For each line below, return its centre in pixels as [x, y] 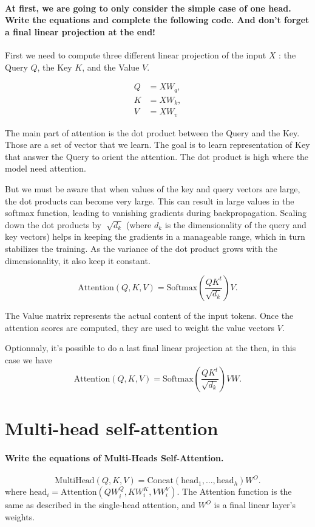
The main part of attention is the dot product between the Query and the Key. [152, 132]
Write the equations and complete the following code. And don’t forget [157, 20]
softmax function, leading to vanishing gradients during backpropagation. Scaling [156, 213]
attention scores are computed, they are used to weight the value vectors [140, 327]
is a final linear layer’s [255, 505]
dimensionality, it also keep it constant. [78, 260]
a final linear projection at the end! [80, 31]
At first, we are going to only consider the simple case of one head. [148, 8]
